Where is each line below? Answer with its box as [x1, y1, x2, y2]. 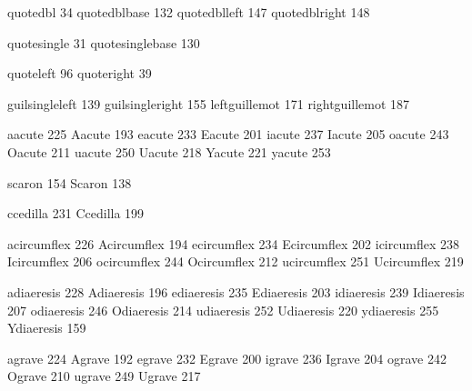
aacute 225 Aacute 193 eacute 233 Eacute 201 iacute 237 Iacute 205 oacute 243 [7, 125, 449, 144]
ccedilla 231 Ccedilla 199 [7, 204, 145, 223]
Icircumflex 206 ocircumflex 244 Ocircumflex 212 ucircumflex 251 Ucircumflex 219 [7, 252, 464, 271]
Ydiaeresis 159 [7, 318, 86, 337]
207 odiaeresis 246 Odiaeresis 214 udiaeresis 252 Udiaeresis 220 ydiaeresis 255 [7, 300, 439, 319]
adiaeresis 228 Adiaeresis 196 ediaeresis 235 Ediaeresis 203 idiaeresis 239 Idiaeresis [7, 282, 465, 301]
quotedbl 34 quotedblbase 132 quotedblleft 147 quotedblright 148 [7, 3, 370, 21]
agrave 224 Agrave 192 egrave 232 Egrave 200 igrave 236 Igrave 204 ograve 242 [7, 348, 447, 367]
